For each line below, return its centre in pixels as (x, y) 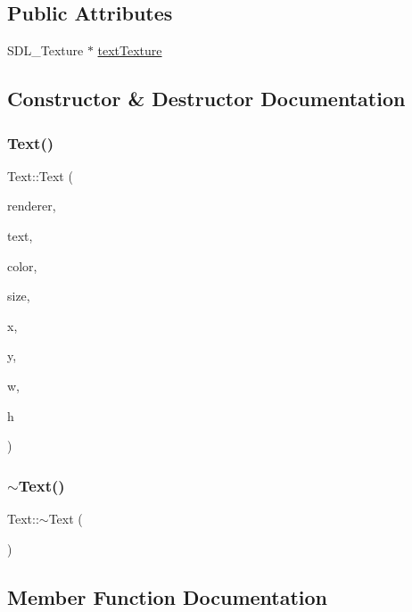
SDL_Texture (45, 50)
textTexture (130, 50)
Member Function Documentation (168, 596)
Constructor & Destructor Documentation (206, 99)
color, (22, 265)
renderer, (32, 206)
